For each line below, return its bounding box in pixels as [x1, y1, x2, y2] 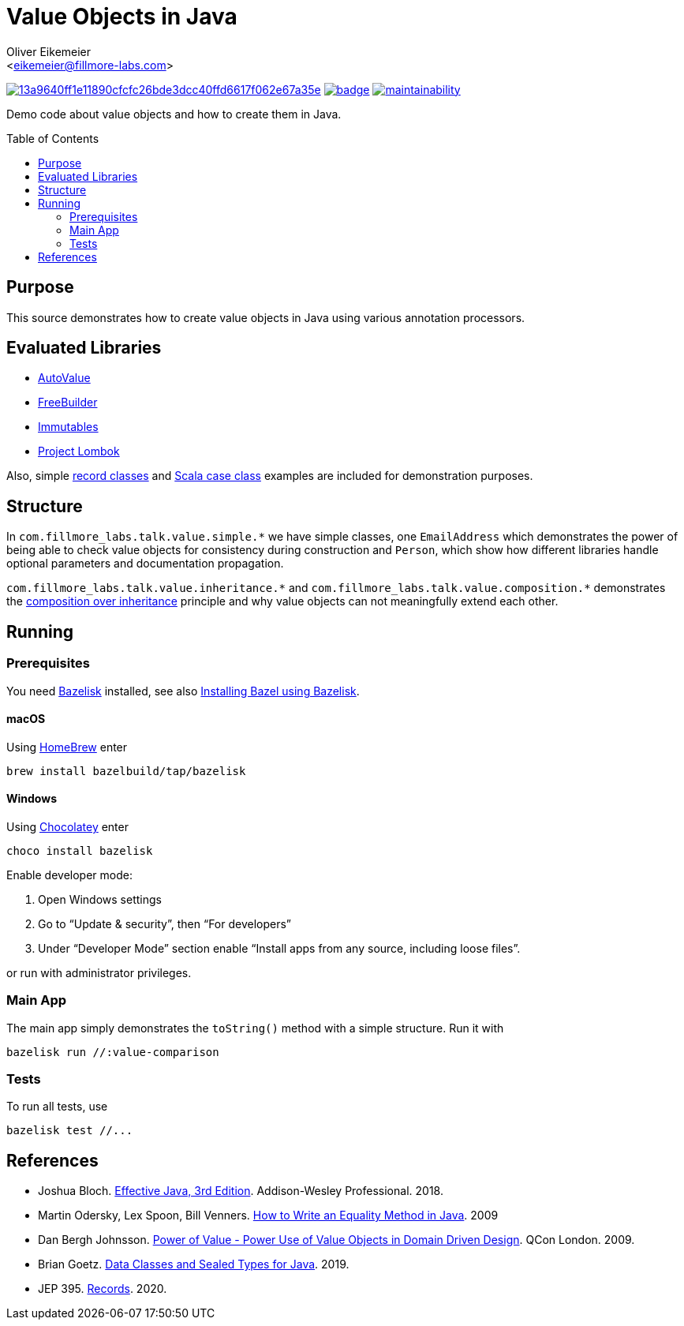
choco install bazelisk [6, 844, 153, 857]
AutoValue [38, 371, 91, 385]
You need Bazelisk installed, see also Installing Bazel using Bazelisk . [6, 684, 360, 698]
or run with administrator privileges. [6, 965, 192, 980]
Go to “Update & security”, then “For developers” [38, 916, 292, 931]
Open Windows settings [38, 892, 162, 906]
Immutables [38, 420, 99, 434]
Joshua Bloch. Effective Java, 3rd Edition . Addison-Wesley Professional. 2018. [38, 1184, 443, 1198]
